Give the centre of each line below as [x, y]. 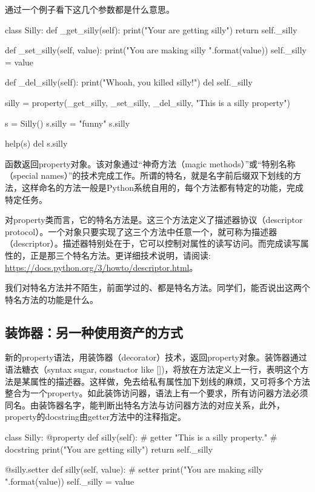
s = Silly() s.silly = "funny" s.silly [68, 123]
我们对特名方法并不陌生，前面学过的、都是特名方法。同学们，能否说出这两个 [157, 288]
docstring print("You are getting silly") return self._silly [109, 449]
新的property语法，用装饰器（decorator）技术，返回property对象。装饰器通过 [156, 357]
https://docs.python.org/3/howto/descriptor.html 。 [101, 267]
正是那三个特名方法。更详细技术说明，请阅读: [120, 255]
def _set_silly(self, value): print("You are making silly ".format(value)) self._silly [156, 50]
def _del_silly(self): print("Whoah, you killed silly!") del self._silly [129, 82]
